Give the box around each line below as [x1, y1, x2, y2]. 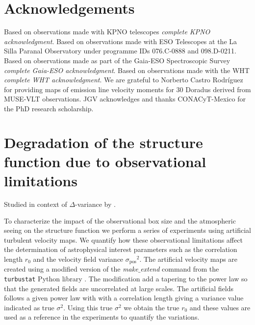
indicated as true [4, 302, 54, 312]
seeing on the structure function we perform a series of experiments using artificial [4, 225, 251, 235]
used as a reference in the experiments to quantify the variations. [4, 312, 200, 322]
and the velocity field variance [33, 253, 124, 264]
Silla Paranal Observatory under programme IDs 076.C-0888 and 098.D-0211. [4, 46, 236, 56]
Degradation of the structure [4, 132, 203, 152]
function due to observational [4, 151, 206, 171]
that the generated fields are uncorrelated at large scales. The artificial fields [4, 283, 233, 293]
